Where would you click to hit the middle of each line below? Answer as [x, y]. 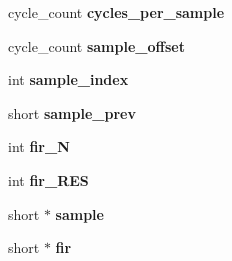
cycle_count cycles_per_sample [116, 12]
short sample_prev [72, 112]
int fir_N [39, 146]
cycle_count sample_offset [96, 45]
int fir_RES [48, 179]
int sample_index [68, 79]
